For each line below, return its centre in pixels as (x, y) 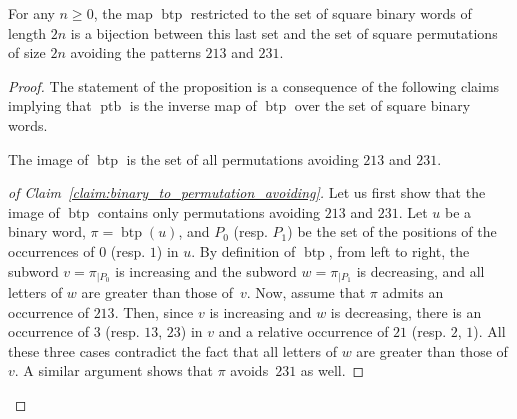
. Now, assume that (306, 291)
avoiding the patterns (135, 52)
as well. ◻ (332, 370)
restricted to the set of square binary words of (331, 13)
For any (31, 13)
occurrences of (51, 250)
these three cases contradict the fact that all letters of (172, 350)
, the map (123, 13)
